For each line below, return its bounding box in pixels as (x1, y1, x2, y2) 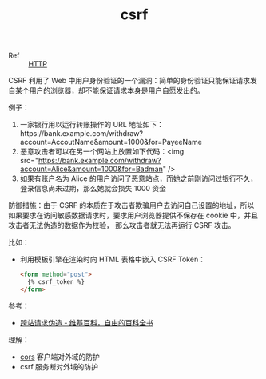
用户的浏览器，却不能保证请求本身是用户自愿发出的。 (29, 86, 204, 95)
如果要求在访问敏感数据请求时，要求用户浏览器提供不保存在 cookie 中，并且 (8, 210, 258, 221)
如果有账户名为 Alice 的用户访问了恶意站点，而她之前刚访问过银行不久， (19, 174, 258, 183)
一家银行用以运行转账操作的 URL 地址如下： (19, 120, 165, 130)
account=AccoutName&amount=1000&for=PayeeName (19, 138, 202, 147)
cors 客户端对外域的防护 (19, 352, 100, 361)
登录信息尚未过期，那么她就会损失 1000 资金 (19, 184, 166, 193)
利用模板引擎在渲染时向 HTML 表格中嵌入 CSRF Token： (19, 254, 206, 265)
